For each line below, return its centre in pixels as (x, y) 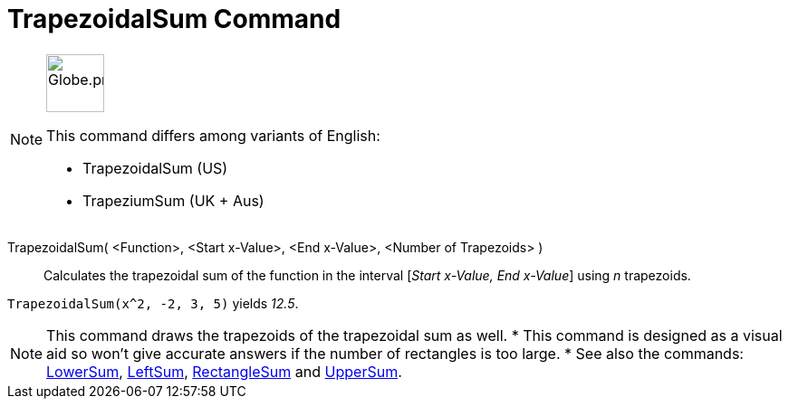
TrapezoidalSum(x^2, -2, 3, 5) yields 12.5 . (153, 303)
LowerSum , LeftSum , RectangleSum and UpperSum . (224, 371)
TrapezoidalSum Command (174, 19)
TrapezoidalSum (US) (155, 168)
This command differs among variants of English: (213, 135)
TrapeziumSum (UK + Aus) (173, 200)
